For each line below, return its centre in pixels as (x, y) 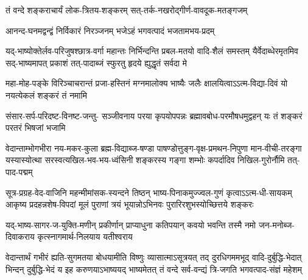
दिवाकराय (20, 236)
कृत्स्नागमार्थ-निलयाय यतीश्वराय (85, 236)
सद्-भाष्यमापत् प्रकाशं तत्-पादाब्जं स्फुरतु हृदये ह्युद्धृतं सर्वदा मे (96, 62)
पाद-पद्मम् (19, 171)
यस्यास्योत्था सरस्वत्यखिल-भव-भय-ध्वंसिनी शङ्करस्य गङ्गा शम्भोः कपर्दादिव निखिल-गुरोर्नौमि (145, 160)
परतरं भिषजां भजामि (36, 128)
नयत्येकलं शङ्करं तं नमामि (46, 95)
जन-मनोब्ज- (276, 224)
